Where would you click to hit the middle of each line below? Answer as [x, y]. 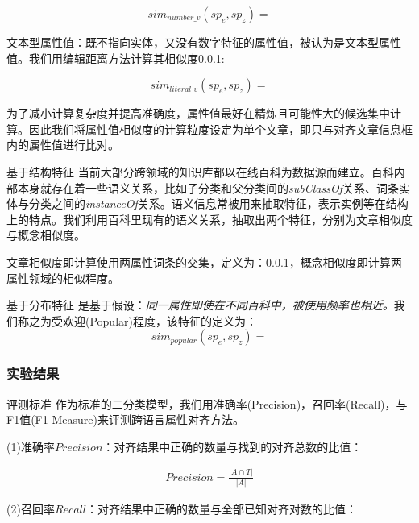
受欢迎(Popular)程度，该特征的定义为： [154, 320]
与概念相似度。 [46, 235]
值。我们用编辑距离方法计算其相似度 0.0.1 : [116, 58]
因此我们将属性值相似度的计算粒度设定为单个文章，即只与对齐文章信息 [215, 129]
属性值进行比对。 [74, 145]
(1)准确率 [31, 446]
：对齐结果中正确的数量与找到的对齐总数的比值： [232, 446]
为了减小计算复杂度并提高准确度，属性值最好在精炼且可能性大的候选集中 [198, 113]
